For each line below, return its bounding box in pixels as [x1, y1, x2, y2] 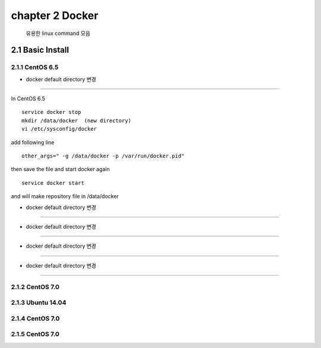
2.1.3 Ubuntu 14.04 [11, 299, 67, 307]
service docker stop [21, 109, 81, 116]
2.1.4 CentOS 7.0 [11, 314, 60, 322]
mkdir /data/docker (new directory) [21, 117, 132, 124]
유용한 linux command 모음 [26, 30, 90, 37]
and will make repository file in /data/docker [11, 193, 119, 200]
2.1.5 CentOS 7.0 [11, 330, 59, 338]
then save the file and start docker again [11, 166, 110, 173]
